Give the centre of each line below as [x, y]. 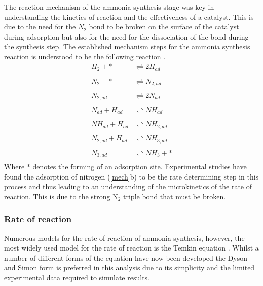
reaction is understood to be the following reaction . [85, 56]
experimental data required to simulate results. [77, 278]
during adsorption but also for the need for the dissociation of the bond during [126, 36]
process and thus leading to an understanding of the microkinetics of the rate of [128, 186]
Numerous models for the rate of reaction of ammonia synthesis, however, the [124, 238]
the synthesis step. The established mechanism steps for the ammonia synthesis [127, 46]
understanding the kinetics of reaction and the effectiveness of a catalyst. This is [129, 16]
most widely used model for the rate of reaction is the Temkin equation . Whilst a [131, 248]
